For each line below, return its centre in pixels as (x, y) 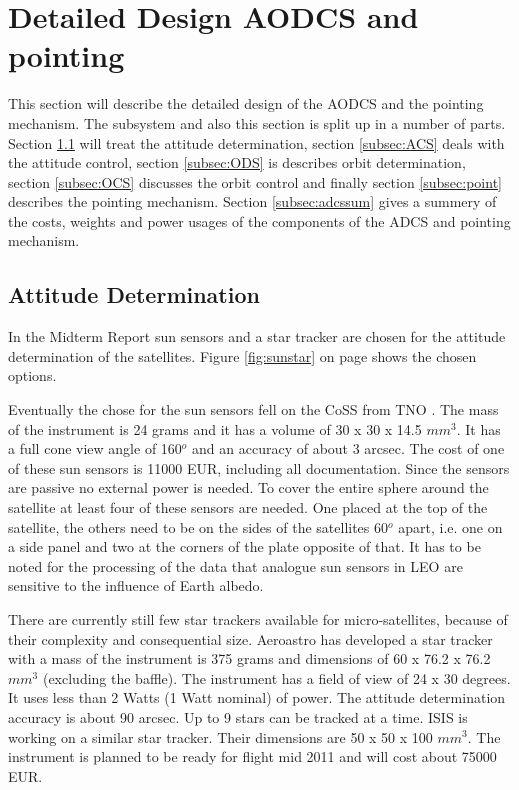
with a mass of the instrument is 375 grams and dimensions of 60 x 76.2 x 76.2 (249, 658)
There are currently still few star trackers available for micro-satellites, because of (258, 618)
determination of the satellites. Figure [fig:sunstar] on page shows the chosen (242, 355)
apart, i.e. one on (450, 526)
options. (32, 375)
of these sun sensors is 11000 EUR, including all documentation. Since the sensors (259, 467)
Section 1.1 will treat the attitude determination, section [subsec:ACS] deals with (256, 142)
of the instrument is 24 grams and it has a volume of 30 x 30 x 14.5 (215, 428)
